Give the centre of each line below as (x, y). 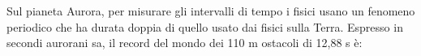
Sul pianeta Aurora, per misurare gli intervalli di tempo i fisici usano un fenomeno (211, 11)
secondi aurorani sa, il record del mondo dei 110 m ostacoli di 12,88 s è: (185, 43)
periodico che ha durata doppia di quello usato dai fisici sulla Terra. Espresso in (205, 26)
